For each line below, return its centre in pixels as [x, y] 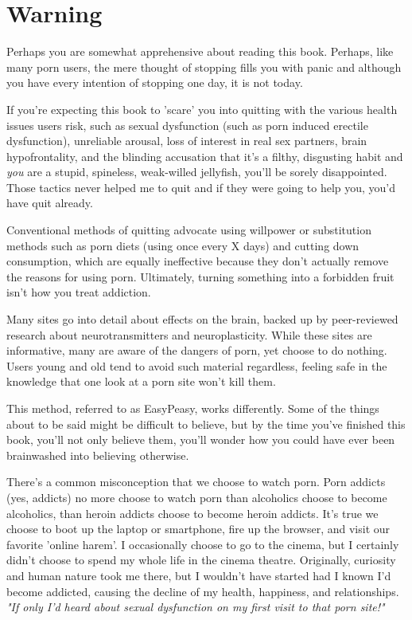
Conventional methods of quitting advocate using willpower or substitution [189, 230]
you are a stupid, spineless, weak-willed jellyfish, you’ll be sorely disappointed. [197, 172]
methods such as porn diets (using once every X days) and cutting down [183, 245]
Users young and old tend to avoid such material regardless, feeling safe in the [197, 365]
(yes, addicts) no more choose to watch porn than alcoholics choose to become [197, 497]
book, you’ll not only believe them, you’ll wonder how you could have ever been [201, 439]
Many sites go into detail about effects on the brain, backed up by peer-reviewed [202, 319]
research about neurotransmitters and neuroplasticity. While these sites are [189, 334]
